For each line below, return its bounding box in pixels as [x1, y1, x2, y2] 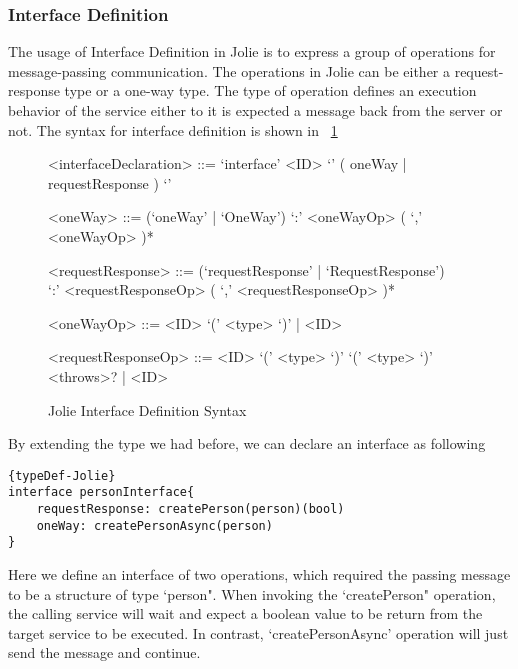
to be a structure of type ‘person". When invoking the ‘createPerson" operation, [8, 583, 496, 604]
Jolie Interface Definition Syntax [48, 399, 247, 420]
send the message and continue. [8, 642, 201, 663]
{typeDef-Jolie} [8, 468, 116, 483]
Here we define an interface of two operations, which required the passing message [8, 564, 511, 584]
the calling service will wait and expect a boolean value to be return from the [8, 603, 483, 624]
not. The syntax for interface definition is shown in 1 [8, 119, 338, 140]
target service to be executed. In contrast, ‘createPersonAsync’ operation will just [8, 622, 509, 643]
